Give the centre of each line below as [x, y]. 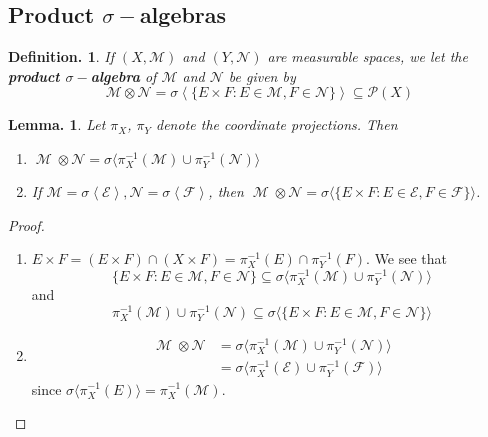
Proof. [26, 224]
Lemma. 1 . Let [57, 124]
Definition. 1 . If [61, 56]
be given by [262, 75]
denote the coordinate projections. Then [277, 124]
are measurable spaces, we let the [367, 56]
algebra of [123, 75]
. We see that [407, 258]
